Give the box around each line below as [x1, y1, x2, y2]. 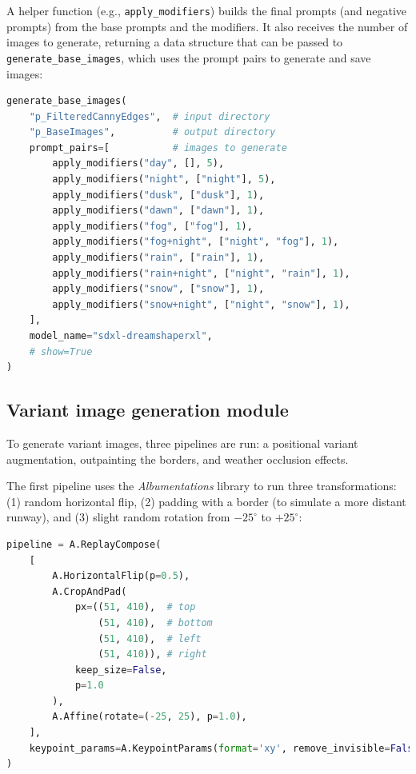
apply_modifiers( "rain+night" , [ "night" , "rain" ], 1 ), [52, 267, 350, 279]
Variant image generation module [6, 397, 289, 422]
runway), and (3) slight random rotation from [6, 509, 230, 525]
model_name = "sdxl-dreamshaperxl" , [29, 330, 213, 341]
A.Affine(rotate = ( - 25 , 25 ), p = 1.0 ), [52, 711, 247, 723]
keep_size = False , [74, 664, 167, 676]
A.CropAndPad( [52, 585, 127, 597]
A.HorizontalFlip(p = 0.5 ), [52, 570, 190, 582]
